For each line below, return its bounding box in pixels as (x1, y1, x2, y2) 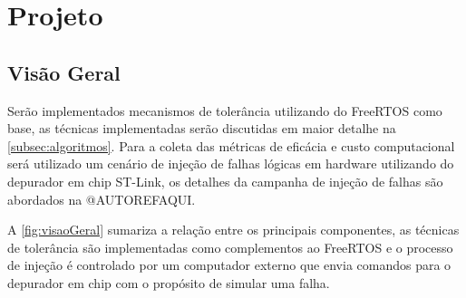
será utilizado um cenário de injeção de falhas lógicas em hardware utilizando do (7, 154, 454, 173)
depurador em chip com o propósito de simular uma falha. (7, 273, 330, 292)
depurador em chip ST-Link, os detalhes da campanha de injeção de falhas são (7, 171, 443, 190)
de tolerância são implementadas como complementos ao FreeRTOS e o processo (7, 237, 453, 256)
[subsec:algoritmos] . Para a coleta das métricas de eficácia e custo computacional (7, 136, 455, 155)
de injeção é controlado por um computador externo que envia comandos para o (7, 255, 451, 274)
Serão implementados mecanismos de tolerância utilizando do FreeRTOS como (7, 101, 442, 120)
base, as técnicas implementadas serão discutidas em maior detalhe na (7, 119, 396, 138)
